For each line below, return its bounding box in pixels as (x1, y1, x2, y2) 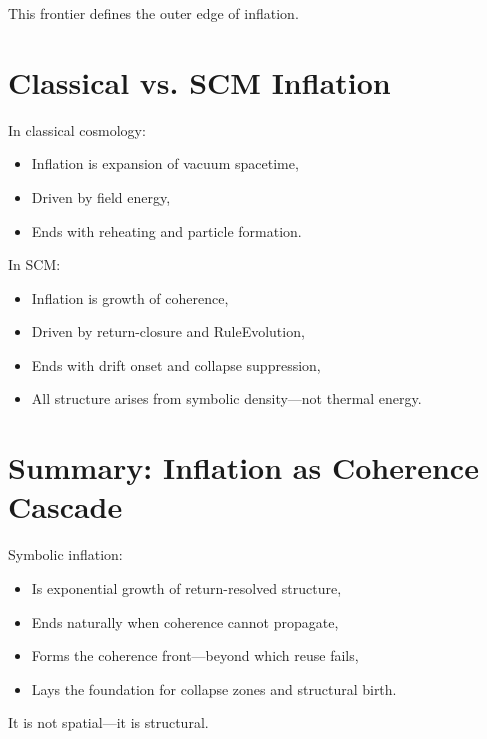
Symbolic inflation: (8, 544, 123, 565)
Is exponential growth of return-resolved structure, (31, 577, 342, 598)
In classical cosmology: (8, 119, 146, 140)
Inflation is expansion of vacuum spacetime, (31, 153, 299, 174)
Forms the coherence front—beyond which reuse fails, (31, 645, 359, 666)
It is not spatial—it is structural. (8, 712, 209, 733)
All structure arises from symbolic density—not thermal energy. (31, 388, 422, 409)
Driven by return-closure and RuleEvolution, (31, 321, 305, 342)
